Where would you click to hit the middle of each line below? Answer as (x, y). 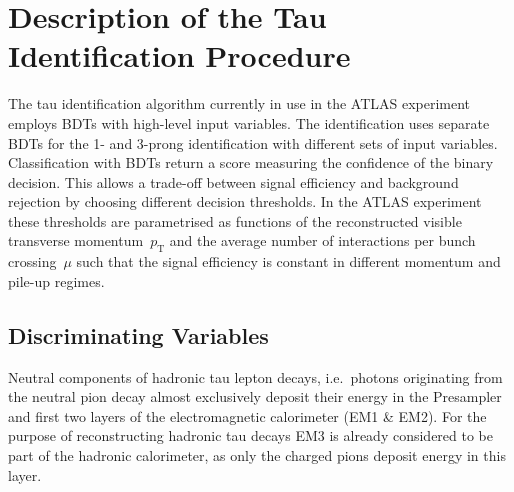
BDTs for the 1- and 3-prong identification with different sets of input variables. (253, 142)
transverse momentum (76, 240)
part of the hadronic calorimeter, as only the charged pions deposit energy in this (257, 455)
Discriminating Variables (138, 334)
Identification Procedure (179, 55)
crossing (32, 261)
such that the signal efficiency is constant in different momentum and (288, 261)
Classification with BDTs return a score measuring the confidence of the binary (251, 162)
